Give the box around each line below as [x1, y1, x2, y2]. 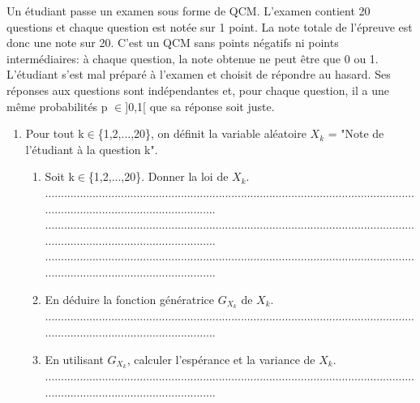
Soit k [45, 168, 75, 185]
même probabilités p [6, 97, 108, 114]
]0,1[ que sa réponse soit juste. [125, 97, 275, 114]
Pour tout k [25, 125, 84, 142]
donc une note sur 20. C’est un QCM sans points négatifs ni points [6, 34, 339, 51]
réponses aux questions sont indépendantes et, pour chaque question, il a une [6, 81, 389, 98]
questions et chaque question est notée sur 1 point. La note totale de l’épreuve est [6, 18, 413, 35]
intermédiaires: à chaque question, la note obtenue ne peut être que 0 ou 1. [6, 49, 379, 66]
